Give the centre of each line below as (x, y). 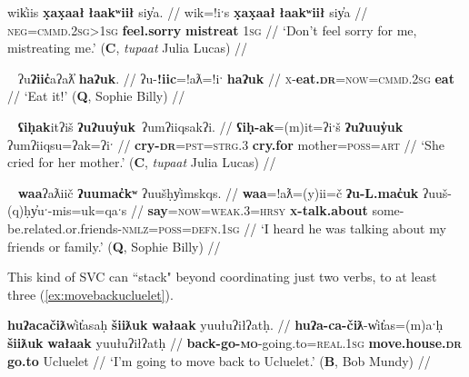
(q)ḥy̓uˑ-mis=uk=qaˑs (67, 210)
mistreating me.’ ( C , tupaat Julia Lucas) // (128, 48)
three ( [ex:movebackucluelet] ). (90, 294)
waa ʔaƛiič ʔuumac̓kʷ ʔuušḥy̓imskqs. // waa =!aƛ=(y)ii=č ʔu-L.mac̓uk (218, 192)
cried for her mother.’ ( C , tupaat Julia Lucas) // (142, 162)
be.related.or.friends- (65, 228)
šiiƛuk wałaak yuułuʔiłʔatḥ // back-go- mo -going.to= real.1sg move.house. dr (234, 342)
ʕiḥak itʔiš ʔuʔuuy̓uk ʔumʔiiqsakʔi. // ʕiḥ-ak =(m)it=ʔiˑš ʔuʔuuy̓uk (210, 126)
